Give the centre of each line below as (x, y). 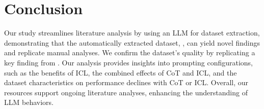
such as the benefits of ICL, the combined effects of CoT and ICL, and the (121, 72)
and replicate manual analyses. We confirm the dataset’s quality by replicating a (130, 52)
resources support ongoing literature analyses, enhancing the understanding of (126, 92)
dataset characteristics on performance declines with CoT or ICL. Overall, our (126, 82)
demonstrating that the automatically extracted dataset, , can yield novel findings (132, 42)
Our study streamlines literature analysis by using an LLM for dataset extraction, (132, 33)
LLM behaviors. (29, 102)
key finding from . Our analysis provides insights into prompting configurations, (129, 62)
